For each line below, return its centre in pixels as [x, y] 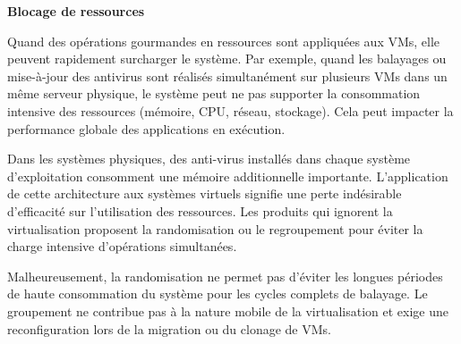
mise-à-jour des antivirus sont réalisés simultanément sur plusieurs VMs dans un [227, 76]
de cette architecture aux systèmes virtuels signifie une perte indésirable [205, 193]
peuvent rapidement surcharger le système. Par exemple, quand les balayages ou [227, 59]
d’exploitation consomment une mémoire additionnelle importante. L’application [228, 176]
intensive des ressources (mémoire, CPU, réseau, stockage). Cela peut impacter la [230, 110]
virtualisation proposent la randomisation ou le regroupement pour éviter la [215, 228]
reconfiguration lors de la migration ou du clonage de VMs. [169, 328]
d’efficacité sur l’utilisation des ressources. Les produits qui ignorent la [200, 210]
